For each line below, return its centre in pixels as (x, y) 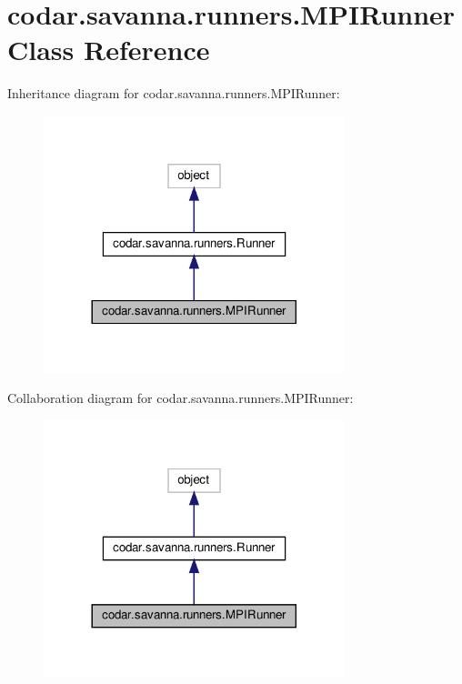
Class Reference (109, 50)
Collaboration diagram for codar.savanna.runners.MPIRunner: (181, 398)
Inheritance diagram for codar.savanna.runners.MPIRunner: (174, 93)
